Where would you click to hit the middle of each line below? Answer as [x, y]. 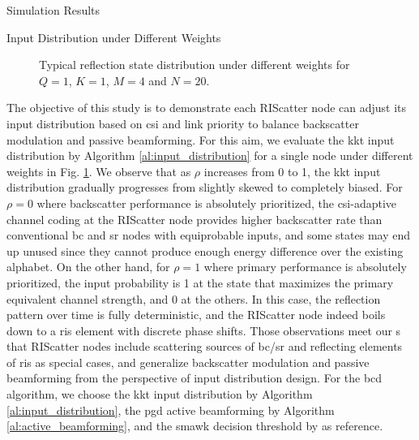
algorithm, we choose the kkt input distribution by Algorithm [160, 394]
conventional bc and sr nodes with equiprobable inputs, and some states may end [208, 235]
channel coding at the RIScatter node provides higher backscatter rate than [195, 219]
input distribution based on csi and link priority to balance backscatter [183, 123]
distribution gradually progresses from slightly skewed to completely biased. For [205, 187]
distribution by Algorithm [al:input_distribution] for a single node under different [210, 155]
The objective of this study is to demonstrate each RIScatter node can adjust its [207, 108]
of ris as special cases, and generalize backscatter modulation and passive [188, 362]
